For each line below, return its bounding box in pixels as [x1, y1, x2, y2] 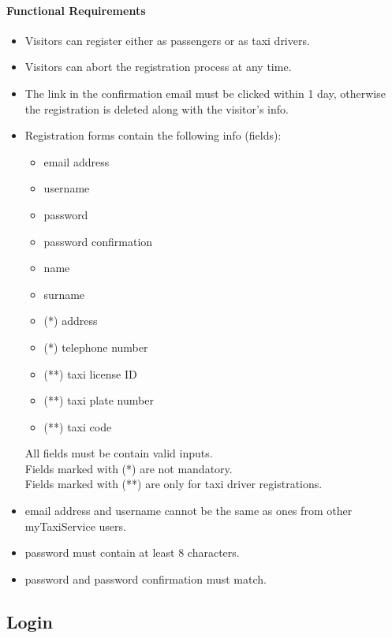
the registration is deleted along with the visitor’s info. [24, 100, 289, 117]
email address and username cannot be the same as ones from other [24, 502, 353, 519]
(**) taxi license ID [43, 365, 137, 382]
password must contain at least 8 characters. [24, 544, 240, 561]
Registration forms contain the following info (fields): [24, 127, 282, 144]
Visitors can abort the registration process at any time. [24, 58, 292, 75]
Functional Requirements [6, 2, 146, 18]
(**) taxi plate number [43, 392, 154, 409]
